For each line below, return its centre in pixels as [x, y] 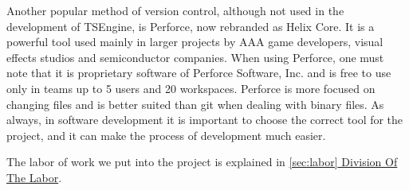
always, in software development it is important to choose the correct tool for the [205, 120]
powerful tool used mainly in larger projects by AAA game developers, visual [195, 42]
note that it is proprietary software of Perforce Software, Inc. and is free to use [199, 73]
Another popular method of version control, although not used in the [175, 10]
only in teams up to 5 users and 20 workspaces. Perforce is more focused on [191, 88]
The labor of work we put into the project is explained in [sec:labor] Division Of [202, 162]
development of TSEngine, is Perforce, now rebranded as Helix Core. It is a [191, 26]
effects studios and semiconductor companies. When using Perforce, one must [195, 57]
